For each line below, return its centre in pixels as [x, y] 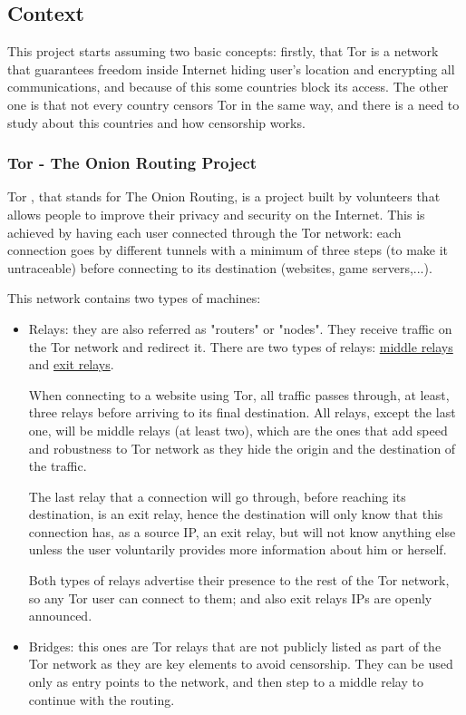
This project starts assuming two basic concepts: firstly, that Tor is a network [223, 51]
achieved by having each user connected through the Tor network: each [204, 232]
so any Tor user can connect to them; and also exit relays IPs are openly [230, 597]
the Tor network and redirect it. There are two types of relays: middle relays [241, 346]
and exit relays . [71, 364]
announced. [60, 616]
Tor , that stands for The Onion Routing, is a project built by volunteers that [224, 196]
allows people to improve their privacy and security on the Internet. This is [216, 214]
